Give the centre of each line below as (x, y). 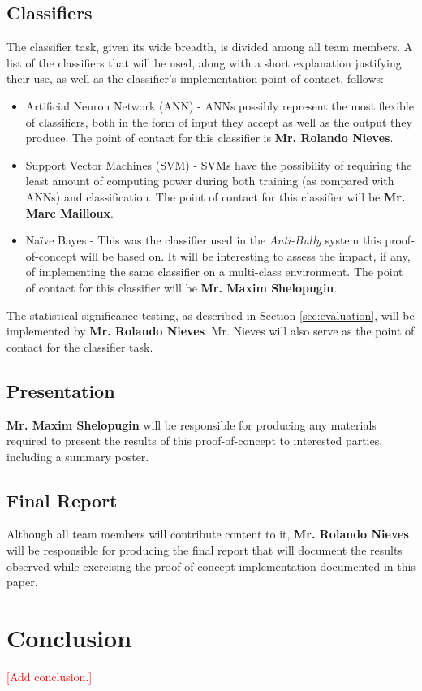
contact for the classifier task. (80, 346)
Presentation (61, 390)
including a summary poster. (78, 456)
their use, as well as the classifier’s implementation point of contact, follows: (195, 78)
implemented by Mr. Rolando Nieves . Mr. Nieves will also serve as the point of (211, 331)
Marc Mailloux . (69, 212)
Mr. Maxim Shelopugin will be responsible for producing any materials (192, 424)
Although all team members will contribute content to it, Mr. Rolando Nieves (208, 534)
